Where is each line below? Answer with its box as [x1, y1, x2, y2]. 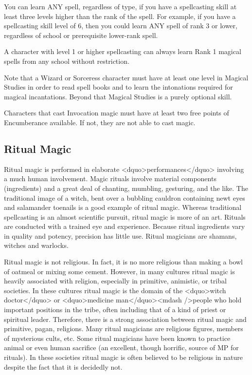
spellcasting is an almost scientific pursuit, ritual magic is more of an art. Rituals [4, 211, 246, 222]
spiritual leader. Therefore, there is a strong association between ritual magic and [4, 314, 247, 324]
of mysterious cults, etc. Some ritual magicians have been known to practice [4, 333, 231, 343]
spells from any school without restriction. [4, 56, 129, 66]
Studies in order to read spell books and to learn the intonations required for [4, 82, 233, 92]
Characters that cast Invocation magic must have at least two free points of [4, 108, 229, 118]
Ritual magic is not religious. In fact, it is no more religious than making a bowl [4, 257, 243, 267]
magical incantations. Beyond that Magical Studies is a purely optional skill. [4, 91, 232, 101]
